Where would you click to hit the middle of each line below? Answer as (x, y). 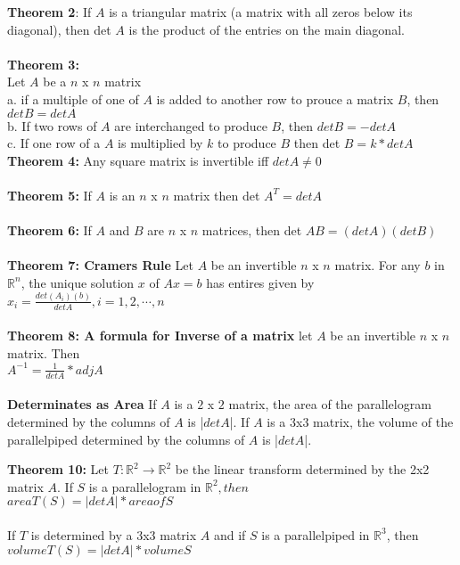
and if (230, 534)
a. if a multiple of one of (73, 98)
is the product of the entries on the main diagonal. (267, 29)
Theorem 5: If (49, 195)
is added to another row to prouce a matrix (275, 98)
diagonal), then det (59, 29)
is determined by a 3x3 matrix (114, 534)
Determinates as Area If (82, 404)
